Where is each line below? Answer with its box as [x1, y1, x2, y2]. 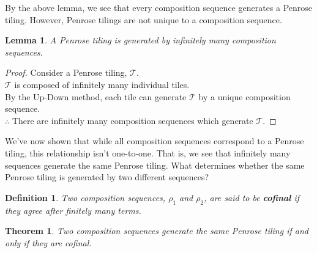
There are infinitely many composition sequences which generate [12, 114, 253, 127]
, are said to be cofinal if [204, 191, 300, 204]
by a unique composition [198, 90, 291, 103]
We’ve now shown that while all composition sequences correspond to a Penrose [5, 134, 304, 147]
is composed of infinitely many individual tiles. [14, 78, 190, 90]
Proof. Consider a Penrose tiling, [5, 66, 127, 79]
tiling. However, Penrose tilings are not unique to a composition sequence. [5, 13, 282, 26]
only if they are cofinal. [5, 236, 92, 249]
